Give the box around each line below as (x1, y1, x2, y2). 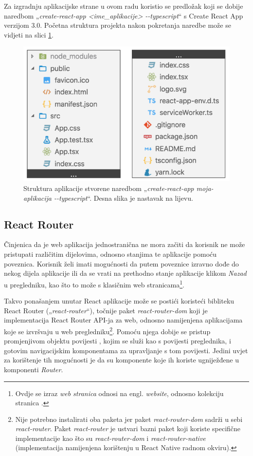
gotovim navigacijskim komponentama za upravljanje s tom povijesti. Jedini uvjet (4, 345, 248, 355)
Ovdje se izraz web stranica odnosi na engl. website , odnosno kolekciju (15, 388, 224, 398)
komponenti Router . (4, 364, 63, 374)
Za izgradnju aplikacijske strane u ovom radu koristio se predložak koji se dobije (4, 1, 243, 11)
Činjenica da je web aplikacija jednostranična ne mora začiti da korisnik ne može (4, 239, 245, 249)
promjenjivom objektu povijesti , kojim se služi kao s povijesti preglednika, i (4, 336, 231, 346)
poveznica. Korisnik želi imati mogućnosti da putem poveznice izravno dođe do (4, 258, 239, 268)
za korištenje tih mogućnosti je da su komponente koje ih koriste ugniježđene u (4, 355, 239, 365)
